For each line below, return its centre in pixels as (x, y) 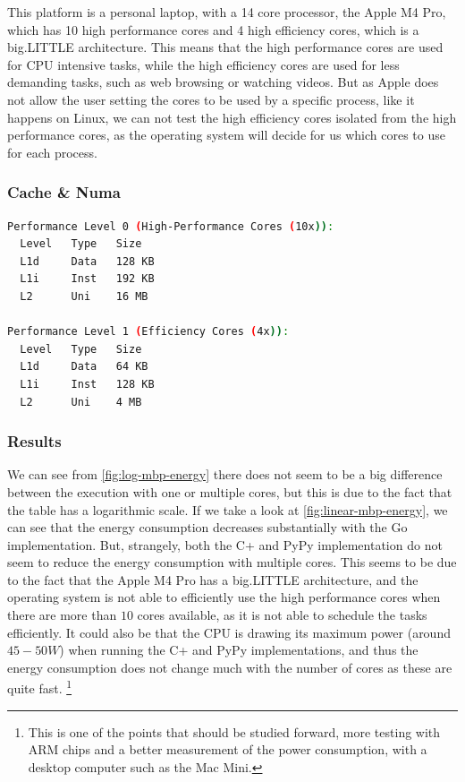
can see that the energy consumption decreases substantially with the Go (207, 527)
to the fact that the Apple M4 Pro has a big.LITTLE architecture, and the (213, 579)
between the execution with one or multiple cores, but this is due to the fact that (230, 491)
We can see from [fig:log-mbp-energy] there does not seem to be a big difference (225, 474)
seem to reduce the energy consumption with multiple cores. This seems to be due (232, 562)
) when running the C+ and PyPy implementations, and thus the (239, 650)
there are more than (62, 615)
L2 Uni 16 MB (84, 296)
